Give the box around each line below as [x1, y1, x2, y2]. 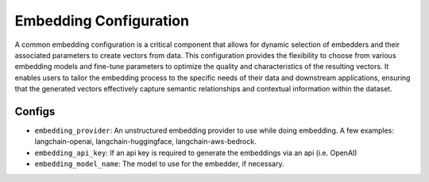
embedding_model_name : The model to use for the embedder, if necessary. [34, 159, 284, 168]
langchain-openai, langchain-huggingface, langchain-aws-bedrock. [34, 137, 257, 146]
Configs [14, 104, 56, 118]
